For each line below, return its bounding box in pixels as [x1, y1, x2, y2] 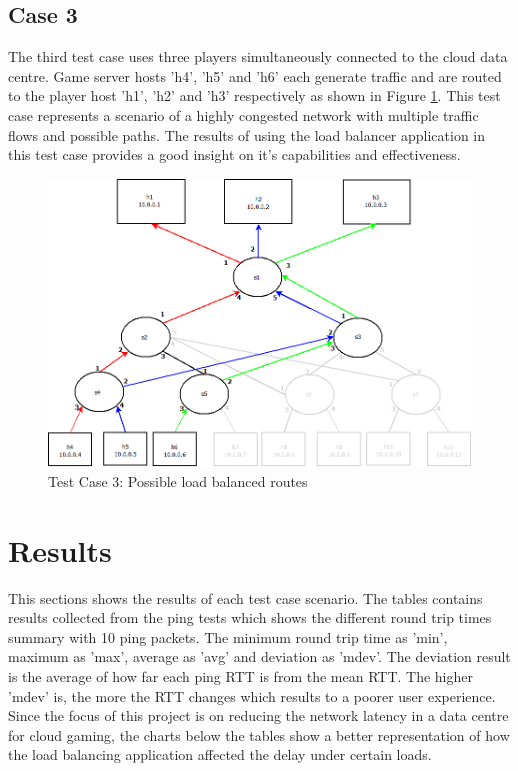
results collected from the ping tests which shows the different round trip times [8, 607, 492, 628]
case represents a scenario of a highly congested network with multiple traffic [8, 104, 479, 125]
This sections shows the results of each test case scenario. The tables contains [8, 587, 483, 608]
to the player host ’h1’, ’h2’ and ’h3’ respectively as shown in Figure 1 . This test [8, 85, 501, 106]
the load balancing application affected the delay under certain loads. [8, 744, 432, 765]
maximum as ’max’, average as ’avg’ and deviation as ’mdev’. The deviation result [8, 646, 511, 667]
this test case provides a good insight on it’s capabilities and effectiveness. [8, 144, 461, 165]
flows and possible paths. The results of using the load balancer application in [8, 124, 486, 145]
